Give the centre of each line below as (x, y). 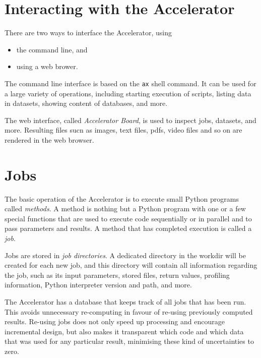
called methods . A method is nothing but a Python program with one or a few (125, 208)
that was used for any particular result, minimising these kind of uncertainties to (129, 341)
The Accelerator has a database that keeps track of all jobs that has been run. (125, 302)
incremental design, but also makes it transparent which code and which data (124, 331)
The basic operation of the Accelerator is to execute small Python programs (122, 198)
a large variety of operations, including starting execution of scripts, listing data (128, 93)
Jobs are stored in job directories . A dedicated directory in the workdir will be (125, 255)
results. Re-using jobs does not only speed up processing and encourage (115, 321)
